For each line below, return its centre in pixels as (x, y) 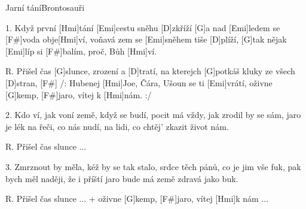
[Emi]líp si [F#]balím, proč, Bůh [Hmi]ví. (81, 51)
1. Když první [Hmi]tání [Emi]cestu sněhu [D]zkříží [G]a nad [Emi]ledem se (143, 27)
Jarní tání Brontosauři (45, 7)
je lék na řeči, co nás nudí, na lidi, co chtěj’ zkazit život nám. (117, 126)
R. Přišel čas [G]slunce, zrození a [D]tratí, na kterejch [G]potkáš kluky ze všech (150, 71)
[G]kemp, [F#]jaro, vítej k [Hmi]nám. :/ (79, 94)
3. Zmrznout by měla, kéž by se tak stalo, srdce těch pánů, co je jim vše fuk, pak (153, 166)
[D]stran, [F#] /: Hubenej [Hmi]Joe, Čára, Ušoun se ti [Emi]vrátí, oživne (139, 82)
